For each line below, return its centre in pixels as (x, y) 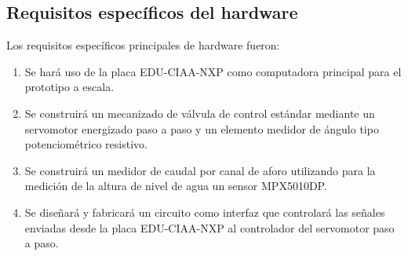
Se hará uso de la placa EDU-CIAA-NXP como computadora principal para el (213, 71)
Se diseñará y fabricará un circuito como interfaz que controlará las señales (205, 212)
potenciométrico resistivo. (86, 144)
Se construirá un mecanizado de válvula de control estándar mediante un (200, 113)
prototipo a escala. (69, 87)
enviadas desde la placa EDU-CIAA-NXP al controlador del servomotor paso (209, 227)
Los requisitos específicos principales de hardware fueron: (143, 45)
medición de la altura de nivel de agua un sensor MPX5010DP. (176, 186)
